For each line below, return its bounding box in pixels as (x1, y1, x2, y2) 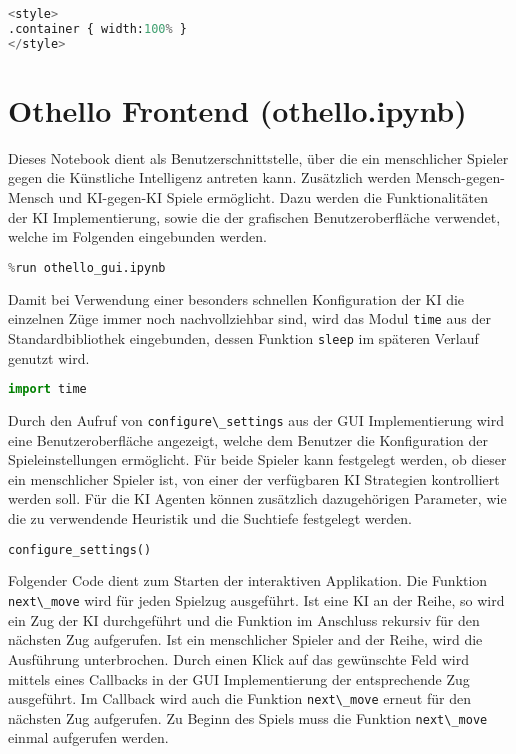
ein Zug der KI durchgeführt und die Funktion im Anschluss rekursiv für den (8, 609, 480, 630)
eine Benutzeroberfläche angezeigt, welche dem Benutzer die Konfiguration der (8, 429, 489, 450)
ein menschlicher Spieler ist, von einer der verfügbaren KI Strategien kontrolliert (8, 468, 500, 489)
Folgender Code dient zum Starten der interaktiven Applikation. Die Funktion (8, 570, 488, 591)
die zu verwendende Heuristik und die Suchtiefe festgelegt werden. (8, 508, 412, 528)
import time (8, 382, 87, 397)
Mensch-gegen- (415, 167, 505, 188)
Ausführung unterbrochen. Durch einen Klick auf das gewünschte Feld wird (8, 648, 469, 669)
